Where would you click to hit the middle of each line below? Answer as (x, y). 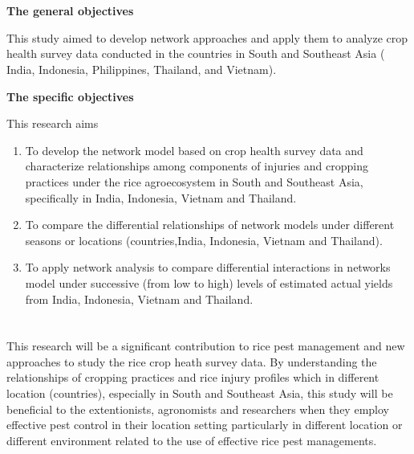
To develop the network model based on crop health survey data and (194, 150)
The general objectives (70, 11)
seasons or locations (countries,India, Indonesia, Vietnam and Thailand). (204, 240)
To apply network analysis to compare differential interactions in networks (208, 267)
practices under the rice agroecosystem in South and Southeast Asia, (194, 181)
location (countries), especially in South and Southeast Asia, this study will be (200, 393)
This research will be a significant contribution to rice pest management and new (206, 346)
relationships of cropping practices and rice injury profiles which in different (193, 377)
